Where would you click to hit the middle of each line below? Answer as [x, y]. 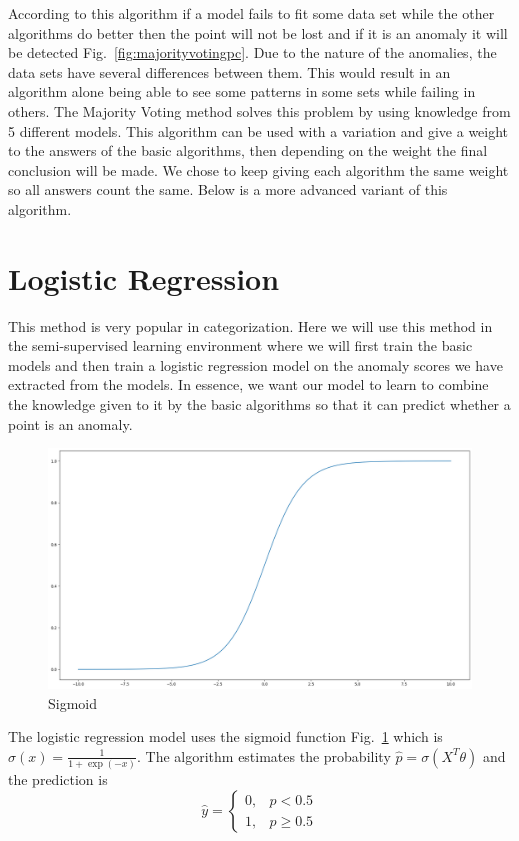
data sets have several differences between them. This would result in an [229, 71]
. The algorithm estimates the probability [263, 755]
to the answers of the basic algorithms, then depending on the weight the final [248, 150]
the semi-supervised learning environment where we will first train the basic [240, 345]
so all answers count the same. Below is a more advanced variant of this [228, 189]
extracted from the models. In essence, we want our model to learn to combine [248, 384]
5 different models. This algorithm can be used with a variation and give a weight [258, 130]
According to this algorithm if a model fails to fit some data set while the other [251, 13]
